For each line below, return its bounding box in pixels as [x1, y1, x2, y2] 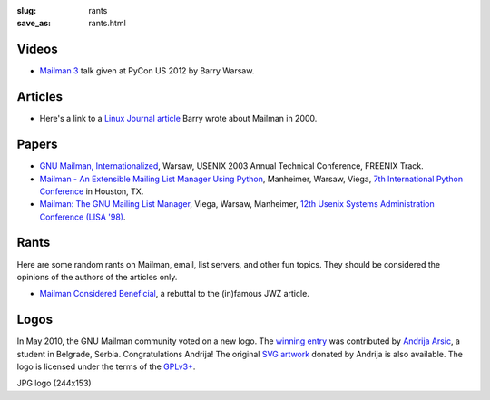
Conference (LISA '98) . [39, 211, 126, 222]
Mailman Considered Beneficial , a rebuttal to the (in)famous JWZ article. [39, 288, 310, 299]
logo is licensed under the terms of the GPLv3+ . [16, 361, 196, 372]
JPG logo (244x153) [16, 377, 92, 389]
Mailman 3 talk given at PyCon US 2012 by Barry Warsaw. [39, 65, 255, 76]
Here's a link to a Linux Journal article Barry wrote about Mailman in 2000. [39, 113, 318, 124]
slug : [16, 5, 36, 15]
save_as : [16, 18, 52, 29]
